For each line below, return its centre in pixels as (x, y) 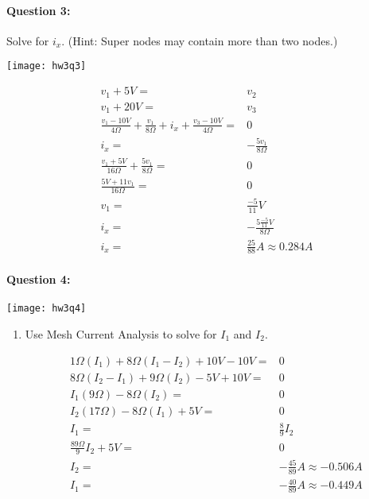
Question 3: (39, 10)
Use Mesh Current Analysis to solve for (121, 333)
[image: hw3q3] (47, 66)
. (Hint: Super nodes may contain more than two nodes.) (200, 40)
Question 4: (39, 279)
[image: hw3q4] (47, 309)
